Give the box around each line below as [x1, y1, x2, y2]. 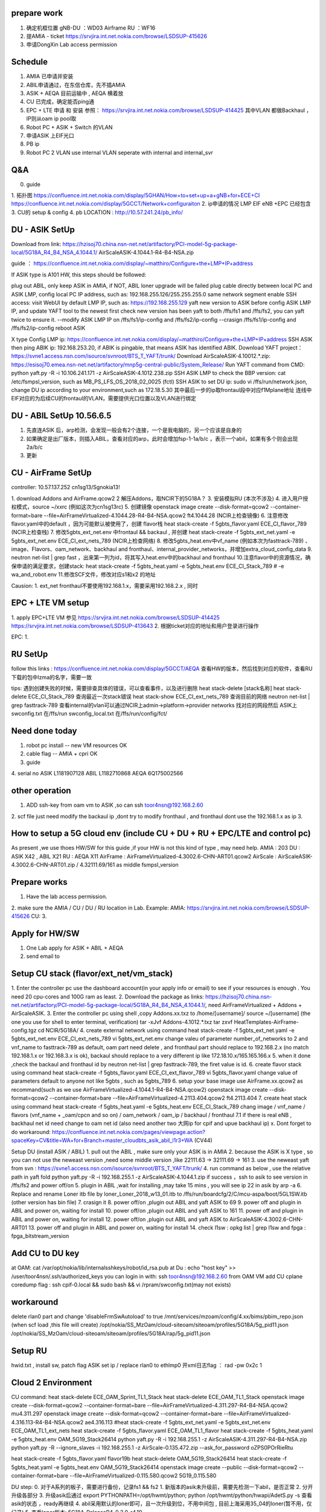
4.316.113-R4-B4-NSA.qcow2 [11, 1418, 84, 1426]
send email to [26, 953, 60, 960]
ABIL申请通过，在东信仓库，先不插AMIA [26, 81, 126, 88]
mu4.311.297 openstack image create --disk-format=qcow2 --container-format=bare [11, 1410, 223, 1418]
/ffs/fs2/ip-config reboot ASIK [11, 324, 86, 332]
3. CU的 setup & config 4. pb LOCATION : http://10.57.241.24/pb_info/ [11, 209, 184, 216]
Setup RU [11, 1346, 48, 1356]
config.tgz [11, 1027, 37, 1034]
